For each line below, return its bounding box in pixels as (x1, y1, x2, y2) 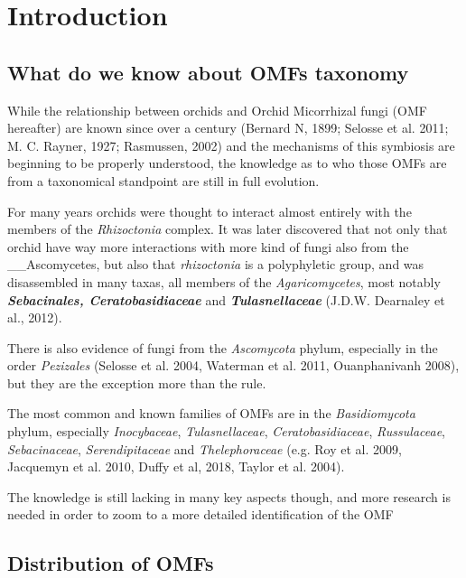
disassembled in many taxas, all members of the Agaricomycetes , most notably (7, 272, 441, 291)
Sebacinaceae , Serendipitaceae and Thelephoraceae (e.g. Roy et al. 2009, (7, 439, 402, 458)
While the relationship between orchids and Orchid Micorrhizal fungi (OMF (7, 100, 427, 119)
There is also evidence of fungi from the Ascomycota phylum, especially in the (7, 338, 438, 357)
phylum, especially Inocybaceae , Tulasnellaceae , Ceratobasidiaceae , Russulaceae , (7, 422, 445, 441)
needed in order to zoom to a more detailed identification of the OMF (7, 505, 394, 524)
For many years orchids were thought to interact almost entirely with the (7, 201, 412, 220)
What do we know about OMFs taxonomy (7, 58, 409, 86)
